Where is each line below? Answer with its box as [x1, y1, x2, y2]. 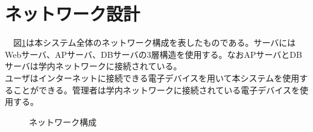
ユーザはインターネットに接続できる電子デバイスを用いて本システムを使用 [5, 71, 300, 84]
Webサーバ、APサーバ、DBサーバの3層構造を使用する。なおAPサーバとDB [5, 48, 302, 60]
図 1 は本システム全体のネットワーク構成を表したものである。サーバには [13, 36, 296, 49]
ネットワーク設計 [5, 1, 141, 26]
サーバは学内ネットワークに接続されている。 [5, 60, 182, 72]
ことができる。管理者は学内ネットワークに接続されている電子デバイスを [13, 83, 300, 96]
